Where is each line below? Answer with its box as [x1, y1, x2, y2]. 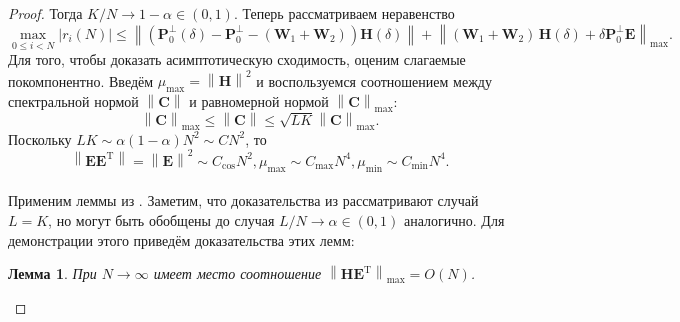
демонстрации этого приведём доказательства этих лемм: [8, 229, 355, 250]
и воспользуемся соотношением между [256, 70, 492, 91]
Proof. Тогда [8, 3, 83, 23]
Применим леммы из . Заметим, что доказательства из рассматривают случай [8, 190, 479, 211]
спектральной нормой [8, 91, 139, 112]
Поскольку [8, 128, 72, 149]
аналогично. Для [403, 209, 505, 230]
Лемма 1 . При [8, 263, 97, 284]
